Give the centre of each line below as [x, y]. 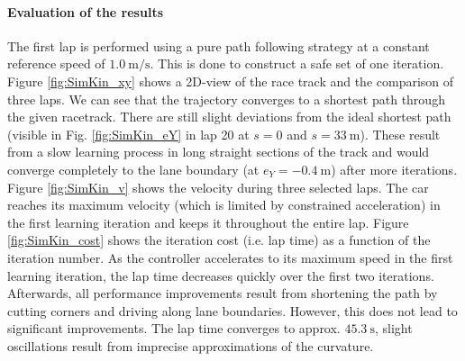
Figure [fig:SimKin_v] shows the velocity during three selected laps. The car [218, 187]
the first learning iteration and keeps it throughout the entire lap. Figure [208, 222]
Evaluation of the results [85, 11]
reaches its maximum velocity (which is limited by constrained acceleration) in [224, 205]
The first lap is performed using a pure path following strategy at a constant [219, 45]
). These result [400, 134]
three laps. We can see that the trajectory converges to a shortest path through [226, 99]
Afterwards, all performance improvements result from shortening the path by [223, 293]
